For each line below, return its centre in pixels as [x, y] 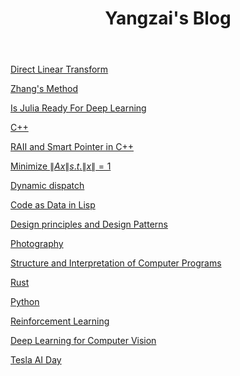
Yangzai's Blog [168, 18]
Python [25, 302]
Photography [37, 244]
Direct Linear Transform [59, 69]
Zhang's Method [44, 89]
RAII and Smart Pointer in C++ [72, 147]
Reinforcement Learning [60, 321]
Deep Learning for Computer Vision [83, 341]
